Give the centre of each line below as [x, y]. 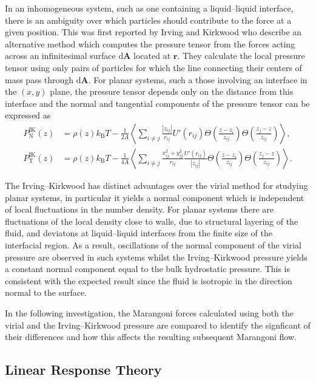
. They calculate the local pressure [241, 56]
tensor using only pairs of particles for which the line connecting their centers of [153, 67]
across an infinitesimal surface [60, 56]
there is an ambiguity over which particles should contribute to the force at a [148, 20]
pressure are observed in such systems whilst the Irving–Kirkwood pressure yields [156, 257]
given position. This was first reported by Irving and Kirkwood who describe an [153, 32]
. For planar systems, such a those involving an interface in [198, 79]
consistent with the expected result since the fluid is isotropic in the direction [149, 280]
